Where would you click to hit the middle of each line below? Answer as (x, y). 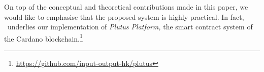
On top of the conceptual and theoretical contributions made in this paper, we (126, 7)
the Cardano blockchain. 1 (43, 38)
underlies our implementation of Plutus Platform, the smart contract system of (130, 27)
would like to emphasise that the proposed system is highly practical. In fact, (124, 16)
